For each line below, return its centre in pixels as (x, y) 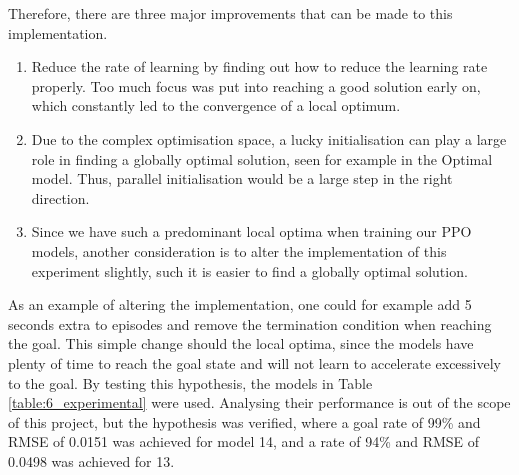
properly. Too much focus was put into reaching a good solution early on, (256, 85)
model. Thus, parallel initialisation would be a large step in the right (242, 178)
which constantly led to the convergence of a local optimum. (216, 105)
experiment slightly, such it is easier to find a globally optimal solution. (249, 270)
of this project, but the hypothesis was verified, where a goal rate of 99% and (244, 421)
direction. (60, 197)
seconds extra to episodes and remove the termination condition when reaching (250, 323)
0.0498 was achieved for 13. (91, 460)
